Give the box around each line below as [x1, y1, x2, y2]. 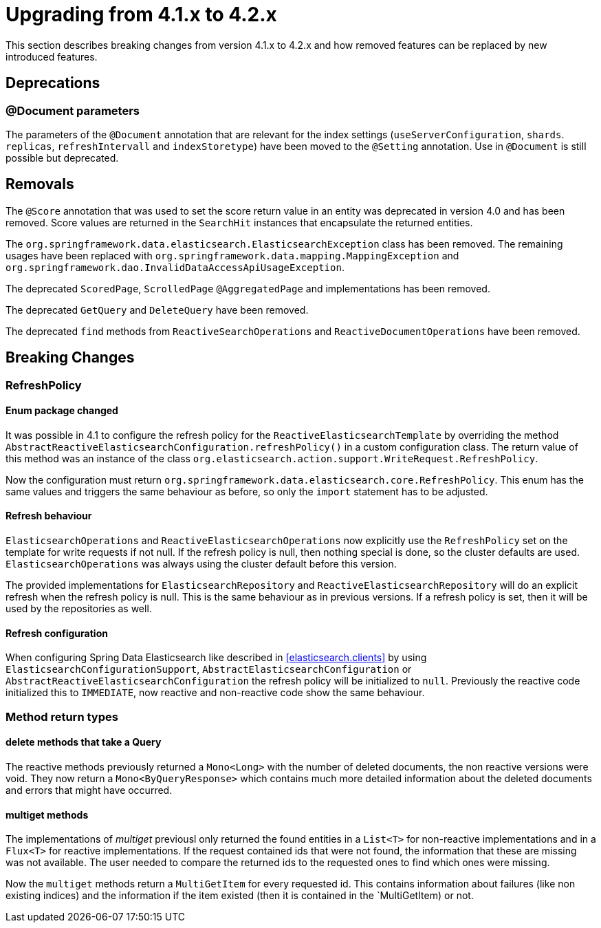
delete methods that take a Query [6, 736, 162, 748]
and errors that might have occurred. [6, 784, 173, 796]
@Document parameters [6, 103, 140, 118]
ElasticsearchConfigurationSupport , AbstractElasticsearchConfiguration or [6, 663, 412, 676]
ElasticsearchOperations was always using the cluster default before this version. [6, 558, 397, 570]
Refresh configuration [6, 627, 108, 639]
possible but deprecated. [6, 151, 119, 164]
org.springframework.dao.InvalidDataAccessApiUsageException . [6, 261, 345, 273]
